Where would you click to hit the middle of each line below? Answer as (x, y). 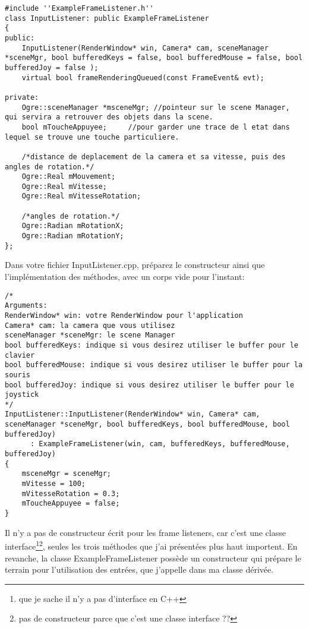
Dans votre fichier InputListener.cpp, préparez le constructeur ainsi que (135, 265)
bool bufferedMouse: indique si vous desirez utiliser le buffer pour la (154, 365)
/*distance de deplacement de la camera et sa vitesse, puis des (154, 157)
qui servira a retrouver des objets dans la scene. (109, 117)
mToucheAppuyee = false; (71, 504)
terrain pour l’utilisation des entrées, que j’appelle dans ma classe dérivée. (139, 569)
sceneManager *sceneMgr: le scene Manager (90, 335)
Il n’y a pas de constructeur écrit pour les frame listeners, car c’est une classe (145, 532)
